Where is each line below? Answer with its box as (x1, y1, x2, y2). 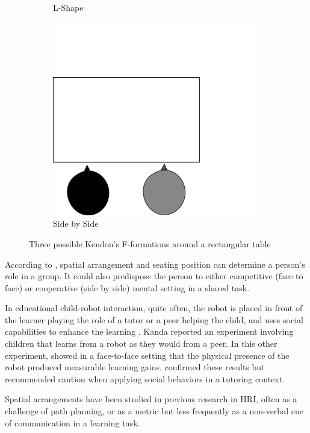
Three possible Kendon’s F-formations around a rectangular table (29, 237, 271, 250)
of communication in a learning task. (5, 416, 140, 429)
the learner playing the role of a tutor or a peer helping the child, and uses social (5, 313, 303, 326)
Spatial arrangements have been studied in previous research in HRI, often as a (5, 393, 297, 405)
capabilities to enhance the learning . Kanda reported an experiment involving (5, 325, 294, 338)
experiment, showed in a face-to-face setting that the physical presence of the (5, 349, 290, 361)
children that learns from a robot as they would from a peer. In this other (5, 337, 277, 350)
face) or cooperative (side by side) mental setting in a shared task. (5, 281, 250, 294)
